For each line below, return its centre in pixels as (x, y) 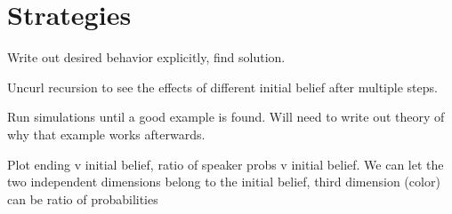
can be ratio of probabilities (83, 198)
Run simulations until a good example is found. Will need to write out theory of (226, 117)
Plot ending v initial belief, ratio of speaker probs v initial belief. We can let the (226, 164)
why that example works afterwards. (106, 134)
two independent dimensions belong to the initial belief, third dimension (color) (224, 182)
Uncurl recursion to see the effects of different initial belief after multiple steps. (222, 87)
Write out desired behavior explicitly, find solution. (146, 57)
